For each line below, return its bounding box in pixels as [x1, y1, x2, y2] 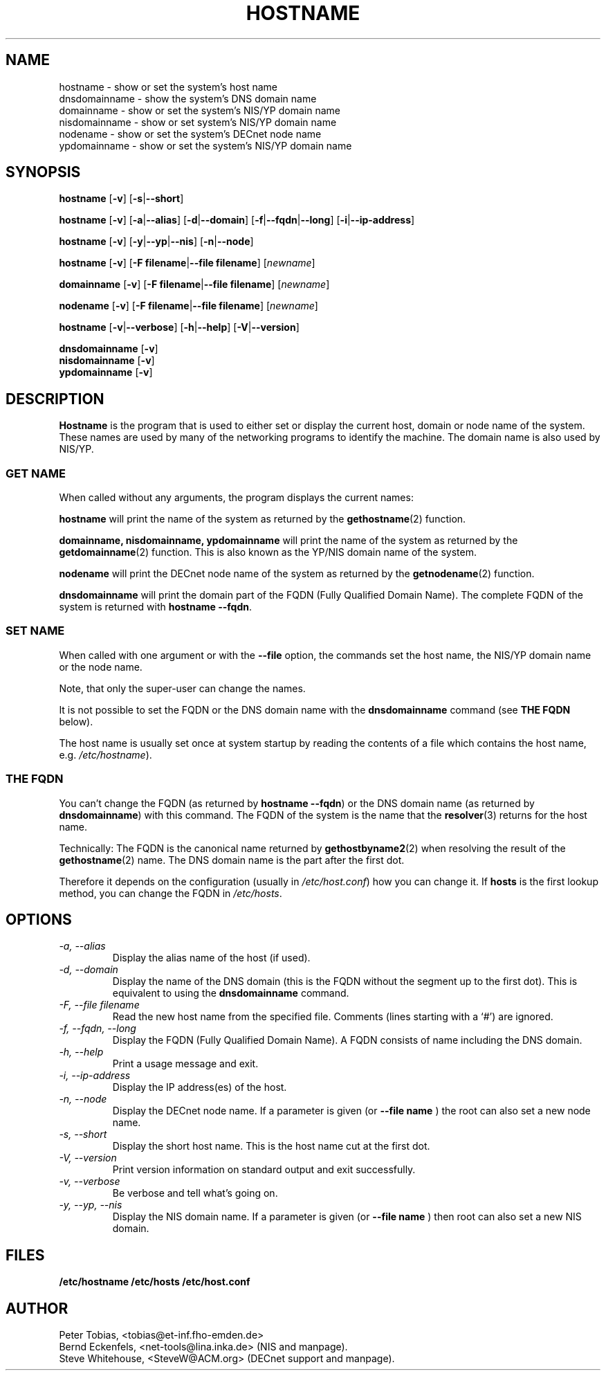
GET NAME [6, 466, 66, 480]
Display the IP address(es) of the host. [112, 1081, 287, 1094]
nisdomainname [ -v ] [59, 354, 155, 367]
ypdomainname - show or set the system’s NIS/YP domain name [59, 139, 352, 152]
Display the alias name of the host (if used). [112, 952, 311, 964]
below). [59, 715, 93, 727]
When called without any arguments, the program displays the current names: [59, 491, 414, 504]
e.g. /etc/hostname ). [59, 748, 152, 761]
